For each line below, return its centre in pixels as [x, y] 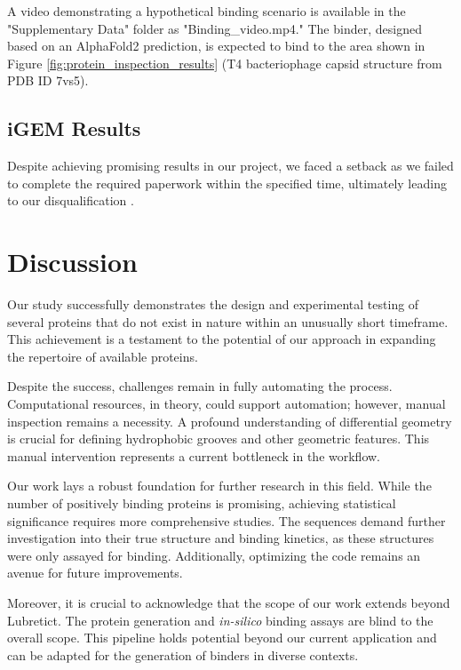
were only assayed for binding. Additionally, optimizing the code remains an [214, 555]
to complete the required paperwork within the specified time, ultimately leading [227, 183]
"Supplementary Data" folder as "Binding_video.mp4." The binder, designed [215, 28]
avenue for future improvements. [95, 573]
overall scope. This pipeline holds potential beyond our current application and [222, 638]
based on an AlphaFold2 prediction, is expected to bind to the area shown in [216, 46]
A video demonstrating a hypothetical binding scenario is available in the [207, 11]
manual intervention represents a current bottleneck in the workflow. [194, 455]
